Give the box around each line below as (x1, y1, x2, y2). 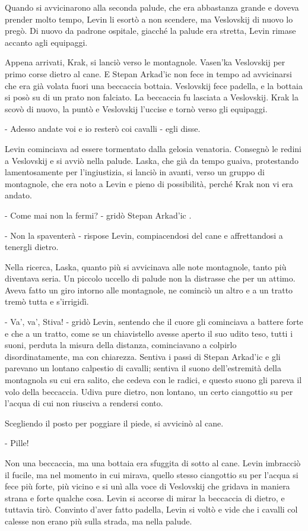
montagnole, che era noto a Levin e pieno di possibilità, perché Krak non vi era (5, 177, 293, 189)
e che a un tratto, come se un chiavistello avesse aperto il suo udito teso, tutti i (5, 327, 293, 339)
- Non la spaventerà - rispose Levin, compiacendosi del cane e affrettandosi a (5, 229, 283, 241)
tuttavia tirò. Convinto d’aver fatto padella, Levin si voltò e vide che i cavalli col (5, 503, 298, 516)
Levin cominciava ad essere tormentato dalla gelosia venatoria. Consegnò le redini (5, 142, 301, 154)
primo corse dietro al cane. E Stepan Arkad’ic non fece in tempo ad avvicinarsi (5, 67, 292, 80)
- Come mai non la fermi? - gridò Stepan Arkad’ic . (5, 208, 192, 221)
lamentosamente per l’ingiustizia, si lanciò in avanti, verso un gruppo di (5, 166, 265, 178)
